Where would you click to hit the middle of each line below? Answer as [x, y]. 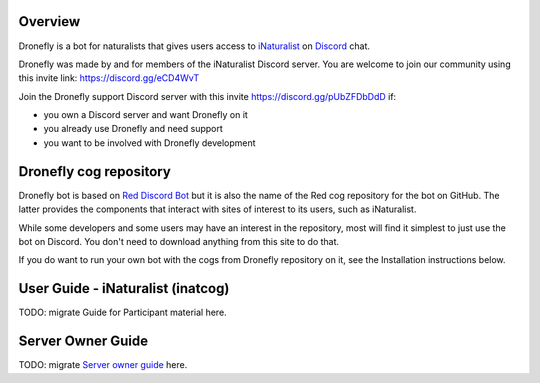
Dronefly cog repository [95, 171]
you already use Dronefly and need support [133, 129]
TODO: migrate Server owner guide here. [103, 365]
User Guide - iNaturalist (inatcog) [124, 288]
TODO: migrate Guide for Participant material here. [122, 312]
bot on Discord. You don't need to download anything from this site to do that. [179, 241]
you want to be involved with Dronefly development [149, 142]
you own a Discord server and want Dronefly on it [146, 115]
